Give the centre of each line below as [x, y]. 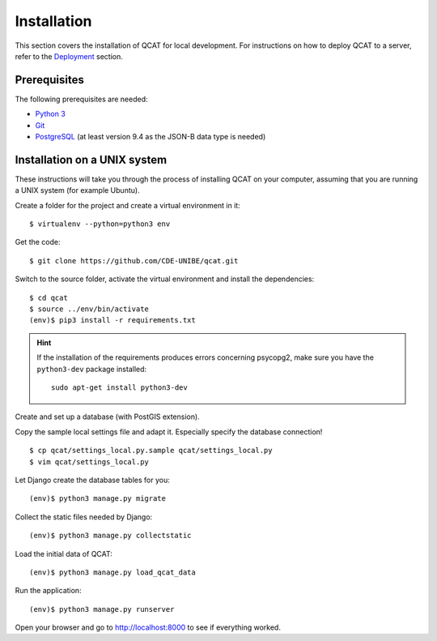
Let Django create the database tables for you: [92, 480]
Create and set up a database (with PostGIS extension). [107, 417]
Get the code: [38, 242]
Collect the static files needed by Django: [84, 517]
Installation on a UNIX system [91, 159]
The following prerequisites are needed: [82, 99]
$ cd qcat [49, 297]
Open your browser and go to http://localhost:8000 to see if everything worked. [148, 627]
